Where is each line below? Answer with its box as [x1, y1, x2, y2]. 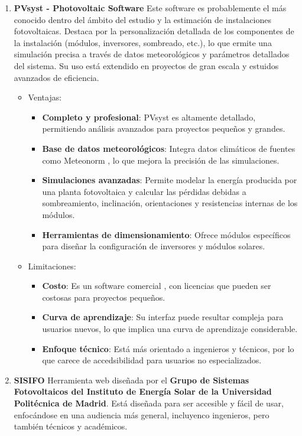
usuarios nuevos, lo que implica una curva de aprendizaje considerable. [42, 323, 298, 335]
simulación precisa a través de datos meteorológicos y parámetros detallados [14, 48, 290, 60]
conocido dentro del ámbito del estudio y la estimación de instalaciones [14, 13, 271, 25]
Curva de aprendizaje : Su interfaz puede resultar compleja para [42, 311, 284, 323]
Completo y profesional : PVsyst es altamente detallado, [42, 110, 256, 123]
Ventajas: [28, 91, 62, 103]
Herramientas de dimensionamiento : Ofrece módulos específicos [42, 228, 291, 240]
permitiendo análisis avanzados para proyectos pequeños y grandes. [42, 122, 285, 135]
